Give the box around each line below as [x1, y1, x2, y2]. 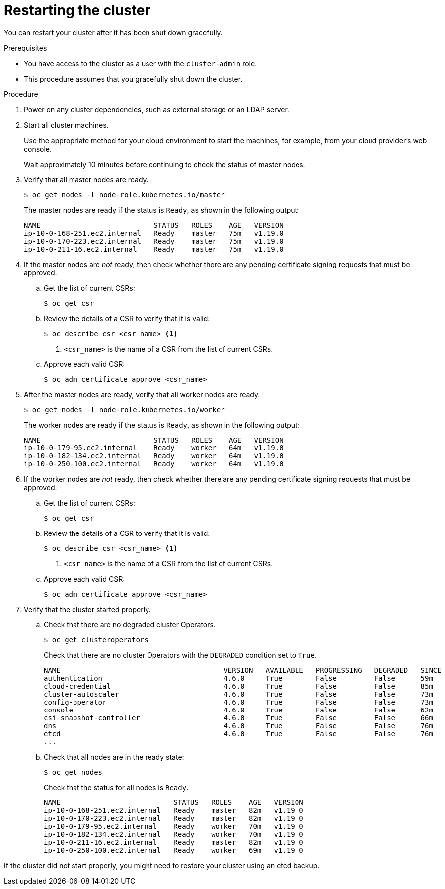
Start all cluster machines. [24, 120, 109, 129]
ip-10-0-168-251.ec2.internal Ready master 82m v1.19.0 [44, 806, 303, 814]
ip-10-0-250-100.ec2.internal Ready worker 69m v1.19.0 [44, 846, 303, 854]
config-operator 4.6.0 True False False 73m [44, 698, 433, 706]
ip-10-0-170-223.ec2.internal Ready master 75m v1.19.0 [24, 237, 284, 245]
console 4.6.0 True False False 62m [44, 706, 433, 714]
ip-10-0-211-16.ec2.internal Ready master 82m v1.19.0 [44, 838, 303, 846]
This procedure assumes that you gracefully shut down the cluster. [24, 74, 243, 83]
